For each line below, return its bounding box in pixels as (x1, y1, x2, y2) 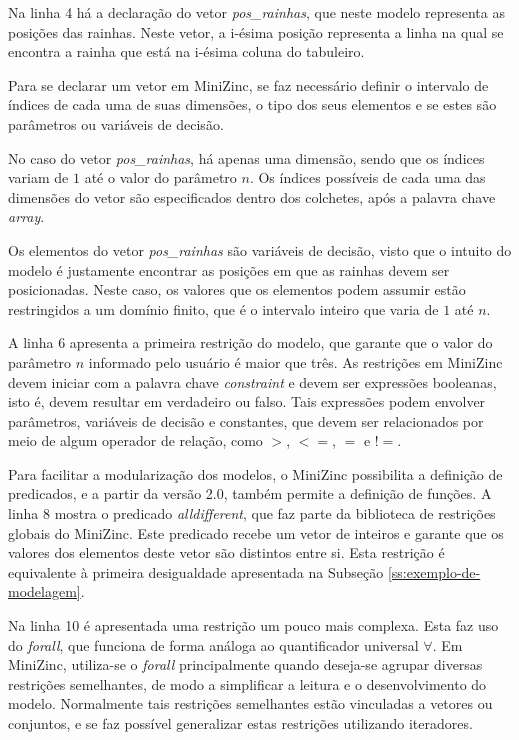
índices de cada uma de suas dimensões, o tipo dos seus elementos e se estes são (8, 94, 497, 115)
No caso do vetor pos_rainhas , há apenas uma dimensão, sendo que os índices (8, 147, 485, 168)
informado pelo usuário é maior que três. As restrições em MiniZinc (88, 351, 503, 372)
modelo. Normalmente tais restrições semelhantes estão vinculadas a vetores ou (8, 693, 493, 714)
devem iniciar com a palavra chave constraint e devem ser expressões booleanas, (8, 371, 497, 392)
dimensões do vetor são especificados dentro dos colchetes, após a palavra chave (8, 186, 496, 207)
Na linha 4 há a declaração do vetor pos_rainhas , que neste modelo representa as (8, 2, 505, 22)
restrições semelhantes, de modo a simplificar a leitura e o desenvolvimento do (8, 673, 487, 694)
